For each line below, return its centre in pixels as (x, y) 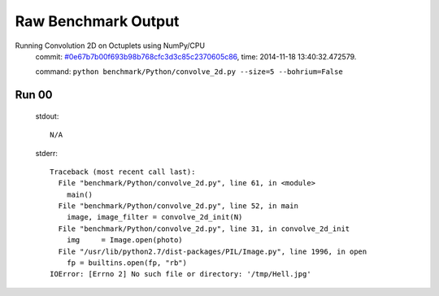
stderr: (47, 153)
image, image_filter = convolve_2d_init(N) (154, 217)
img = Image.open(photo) (124, 240)
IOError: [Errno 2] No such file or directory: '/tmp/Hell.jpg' (181, 274)
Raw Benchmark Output (97, 21)
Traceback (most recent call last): (123, 172)
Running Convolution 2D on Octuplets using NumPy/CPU (110, 46)
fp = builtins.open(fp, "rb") (126, 263)
